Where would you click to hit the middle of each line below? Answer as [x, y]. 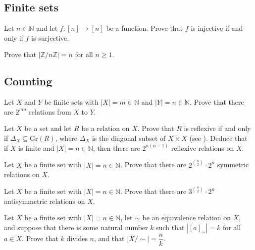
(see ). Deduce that [218, 138]
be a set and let [48, 128]
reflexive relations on [203, 148]
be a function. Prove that [145, 28]
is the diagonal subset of [129, 138]
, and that [109, 238]
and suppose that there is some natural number [76, 227]
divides [77, 238]
